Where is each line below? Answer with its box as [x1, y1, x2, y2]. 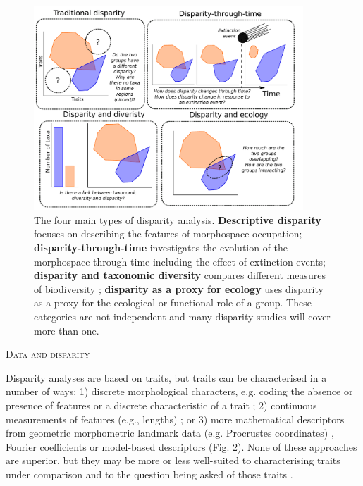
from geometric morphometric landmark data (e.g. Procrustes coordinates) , [6, 425, 334, 440]
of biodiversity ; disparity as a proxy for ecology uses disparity [34, 281, 324, 296]
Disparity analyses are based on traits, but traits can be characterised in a [6, 370, 327, 385]
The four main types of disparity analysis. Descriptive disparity [34, 212, 321, 227]
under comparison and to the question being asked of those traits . [6, 466, 293, 481]
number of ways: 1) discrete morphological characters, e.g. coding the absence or [6, 384, 353, 399]
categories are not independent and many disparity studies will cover [34, 309, 331, 324]
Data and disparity [6, 347, 90, 361]
